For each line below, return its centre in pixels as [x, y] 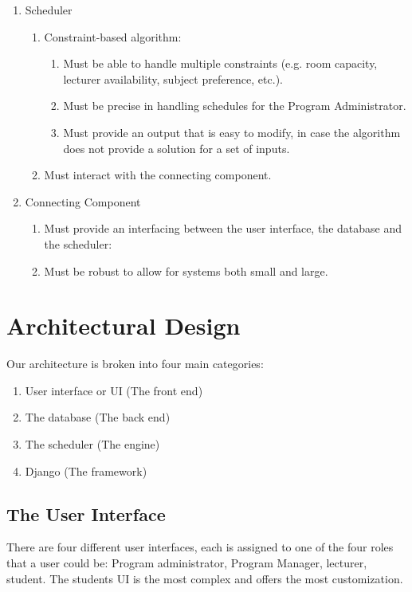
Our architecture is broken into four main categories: [135, 364]
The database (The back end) [98, 417]
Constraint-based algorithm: [113, 36]
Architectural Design [124, 325]
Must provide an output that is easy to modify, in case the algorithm [232, 132]
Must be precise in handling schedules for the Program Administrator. [235, 106]
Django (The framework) [86, 470]
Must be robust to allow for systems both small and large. [186, 271]
